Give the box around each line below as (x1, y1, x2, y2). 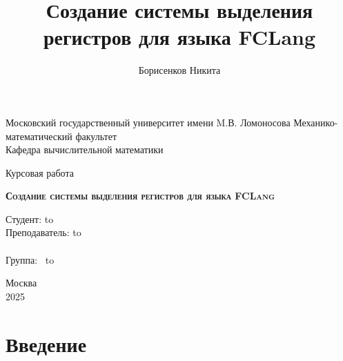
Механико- (293, 115, 338, 129)
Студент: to (6, 211, 54, 226)
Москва (6, 275, 37, 290)
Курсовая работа (6, 165, 74, 179)
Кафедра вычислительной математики (6, 142, 164, 157)
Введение (6, 329, 87, 358)
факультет (75, 128, 117, 143)
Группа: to (6, 252, 55, 266)
